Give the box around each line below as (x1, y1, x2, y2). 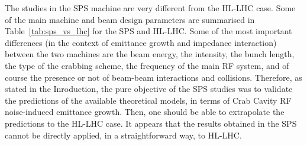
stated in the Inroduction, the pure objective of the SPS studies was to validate (5, 83, 293, 95)
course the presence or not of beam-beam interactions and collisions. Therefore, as (5, 71, 302, 83)
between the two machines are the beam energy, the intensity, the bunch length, (5, 48, 295, 60)
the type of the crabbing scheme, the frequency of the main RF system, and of (5, 59, 289, 71)
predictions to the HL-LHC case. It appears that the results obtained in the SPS (5, 117, 297, 129)
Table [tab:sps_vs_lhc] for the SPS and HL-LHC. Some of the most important (5, 25, 292, 37)
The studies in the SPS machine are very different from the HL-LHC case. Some (5, 2, 296, 14)
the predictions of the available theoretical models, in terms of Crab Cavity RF (5, 94, 292, 106)
